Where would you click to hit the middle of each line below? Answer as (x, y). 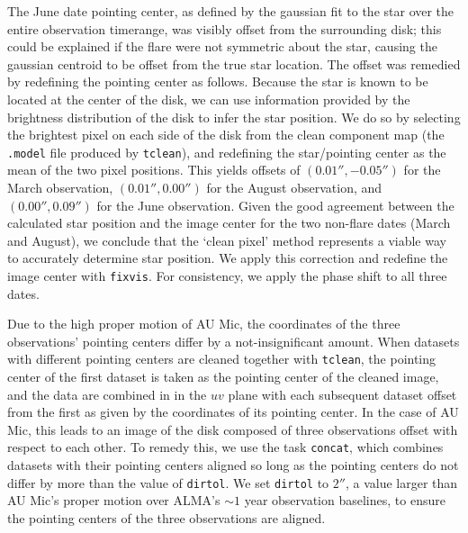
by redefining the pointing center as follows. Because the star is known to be (218, 81)
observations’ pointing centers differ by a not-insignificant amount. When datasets (234, 341)
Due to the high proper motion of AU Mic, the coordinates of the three (204, 324)
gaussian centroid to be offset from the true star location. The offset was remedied (234, 63)
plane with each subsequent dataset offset (342, 394)
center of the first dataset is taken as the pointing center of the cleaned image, (223, 377)
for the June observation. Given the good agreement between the (275, 205)
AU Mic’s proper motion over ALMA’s (114, 500)
